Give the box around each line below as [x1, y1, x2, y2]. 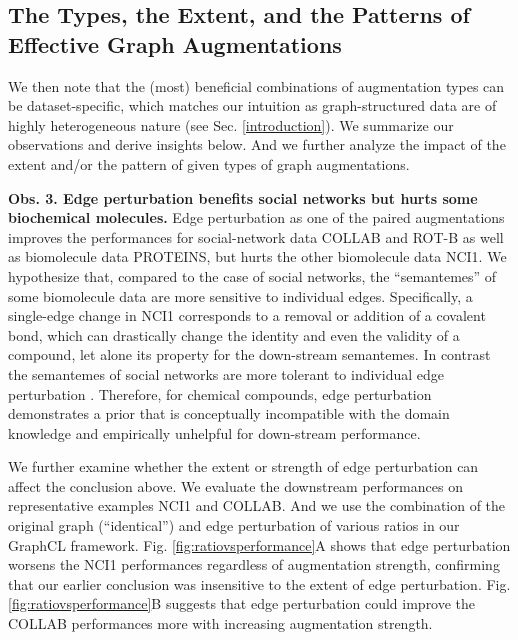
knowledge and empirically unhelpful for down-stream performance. [8, 422, 421, 443]
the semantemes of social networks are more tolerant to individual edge [8, 363, 444, 384]
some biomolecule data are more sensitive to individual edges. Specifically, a [8, 285, 473, 306]
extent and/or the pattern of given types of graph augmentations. [8, 153, 410, 174]
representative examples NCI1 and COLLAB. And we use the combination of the [8, 495, 506, 516]
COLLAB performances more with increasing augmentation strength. [8, 613, 433, 634]
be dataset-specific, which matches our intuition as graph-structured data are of [8, 95, 497, 116]
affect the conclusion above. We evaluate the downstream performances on [8, 475, 463, 496]
